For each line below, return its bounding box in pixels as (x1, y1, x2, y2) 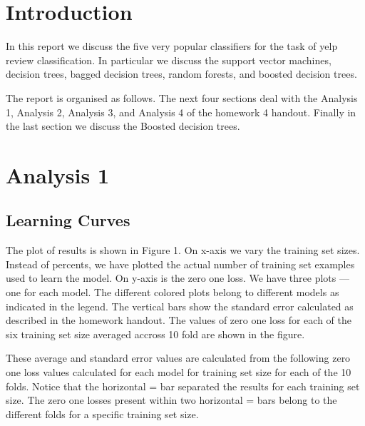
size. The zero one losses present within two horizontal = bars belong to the (6, 392, 337, 407)
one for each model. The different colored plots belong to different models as (6, 285, 339, 300)
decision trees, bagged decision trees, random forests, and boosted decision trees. (6, 66, 357, 81)
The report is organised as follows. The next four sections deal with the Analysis (6, 90, 358, 105)
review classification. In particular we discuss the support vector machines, (6, 52, 331, 67)
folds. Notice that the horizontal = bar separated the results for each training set (6, 378, 360, 393)
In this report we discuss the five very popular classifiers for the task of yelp (6, 39, 338, 54)
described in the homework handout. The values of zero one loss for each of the (6, 313, 351, 328)
